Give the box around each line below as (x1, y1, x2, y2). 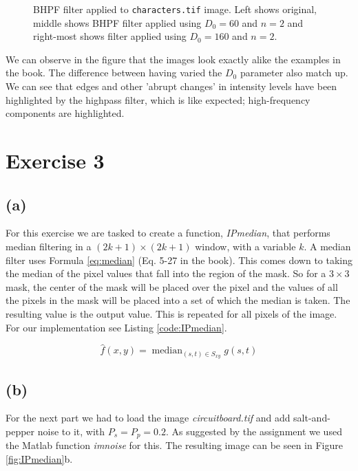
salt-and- (293, 410, 330, 425)
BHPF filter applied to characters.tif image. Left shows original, (33, 2, 317, 16)
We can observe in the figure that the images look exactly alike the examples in (6, 52, 341, 66)
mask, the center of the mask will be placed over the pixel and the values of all (6, 279, 338, 294)
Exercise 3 (6, 146, 105, 174)
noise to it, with (37, 424, 105, 439)
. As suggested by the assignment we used (166, 424, 342, 439)
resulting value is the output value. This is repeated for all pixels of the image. (6, 306, 337, 320)
